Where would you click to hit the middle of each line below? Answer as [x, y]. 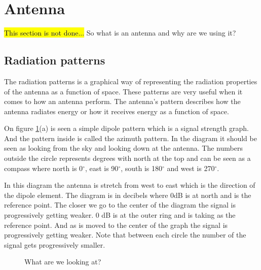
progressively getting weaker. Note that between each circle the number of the [125, 235]
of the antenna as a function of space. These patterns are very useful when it [123, 91]
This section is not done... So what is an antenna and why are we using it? [120, 33]
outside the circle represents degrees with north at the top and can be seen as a [127, 158]
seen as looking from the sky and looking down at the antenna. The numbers [123, 148]
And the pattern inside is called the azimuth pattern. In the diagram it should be [130, 138]
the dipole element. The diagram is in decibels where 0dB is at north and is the [128, 195]
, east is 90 [102, 168]
